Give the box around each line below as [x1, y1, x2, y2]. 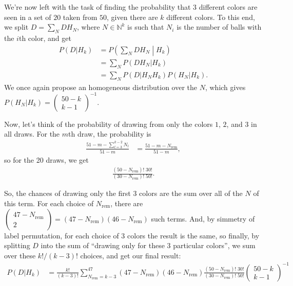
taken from [63, 11, 97, 22]
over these [4, 250, 36, 260]
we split [4, 21, 29, 32]
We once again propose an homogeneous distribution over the [4, 81, 198, 92]
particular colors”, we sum [173, 240, 256, 251]
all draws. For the [4, 128, 60, 139]
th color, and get [18, 32, 71, 43]
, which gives [205, 81, 246, 92]
